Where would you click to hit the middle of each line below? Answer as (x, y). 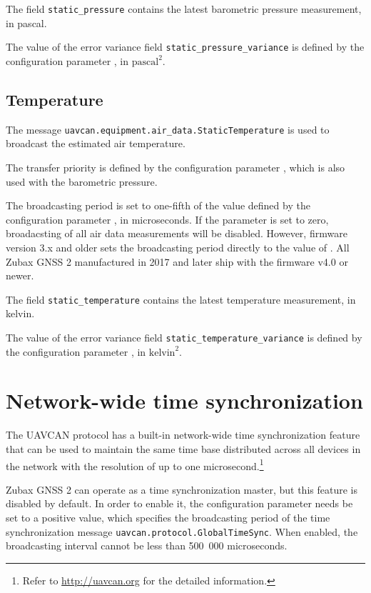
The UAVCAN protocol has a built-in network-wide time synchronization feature (183, 435)
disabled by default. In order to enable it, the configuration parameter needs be (179, 503)
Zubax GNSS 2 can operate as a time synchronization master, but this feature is (182, 489)
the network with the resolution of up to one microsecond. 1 (135, 464)
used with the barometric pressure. (82, 181)
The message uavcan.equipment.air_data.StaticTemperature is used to (168, 129)
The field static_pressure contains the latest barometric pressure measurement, (184, 9)
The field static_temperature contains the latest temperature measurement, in (181, 299)
